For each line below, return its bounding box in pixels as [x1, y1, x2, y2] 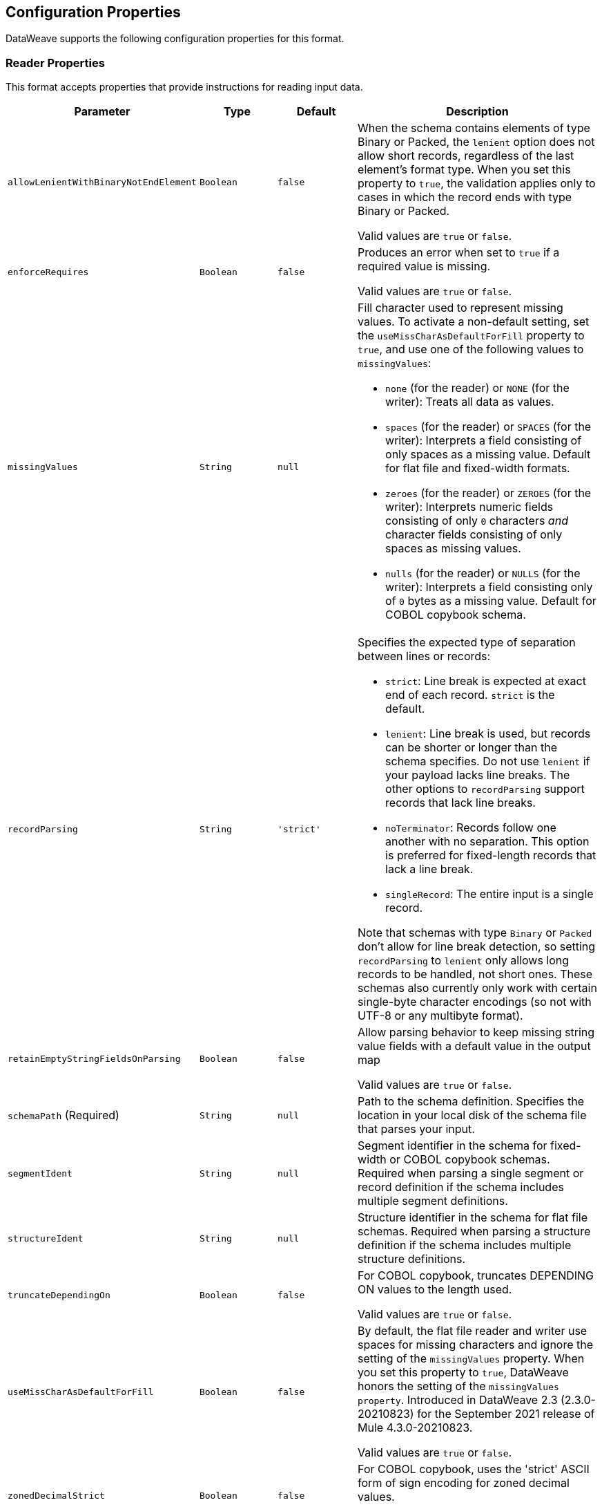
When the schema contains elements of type [358, 121, 590, 135]
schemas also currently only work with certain [358, 981, 597, 995]
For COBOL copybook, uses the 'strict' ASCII [358, 1462, 590, 1477]
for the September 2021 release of [417, 1407, 595, 1421]
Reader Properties [6, 55, 105, 70]
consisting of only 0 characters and [385, 514, 568, 528]
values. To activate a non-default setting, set [358, 315, 590, 329]
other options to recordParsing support [385, 782, 585, 796]
